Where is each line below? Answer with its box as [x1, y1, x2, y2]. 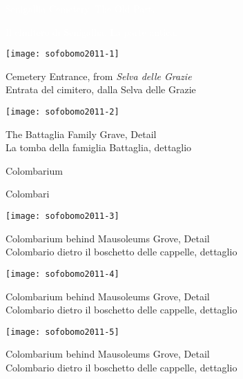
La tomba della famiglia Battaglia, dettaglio [6, 140, 192, 155]
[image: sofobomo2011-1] [6, 49, 119, 59]
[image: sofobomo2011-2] [6, 107, 119, 117]
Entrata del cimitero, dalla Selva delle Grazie [6, 82, 196, 97]
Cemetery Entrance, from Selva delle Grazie [6, 68, 192, 83]
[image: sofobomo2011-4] [6, 269, 119, 279]
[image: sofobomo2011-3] [6, 211, 119, 222]
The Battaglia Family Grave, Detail [6, 126, 157, 141]
